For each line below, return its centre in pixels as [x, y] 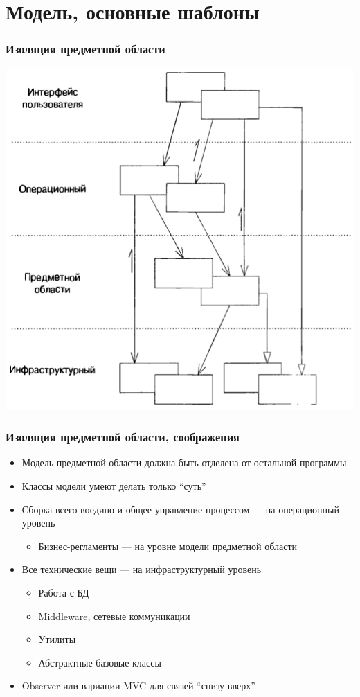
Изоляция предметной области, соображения [123, 437]
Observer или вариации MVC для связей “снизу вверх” [138, 686]
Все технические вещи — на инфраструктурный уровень [142, 569]
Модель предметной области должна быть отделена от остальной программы [184, 462]
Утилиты [57, 639]
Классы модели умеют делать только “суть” [114, 486]
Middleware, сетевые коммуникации [114, 616]
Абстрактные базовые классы [100, 662]
